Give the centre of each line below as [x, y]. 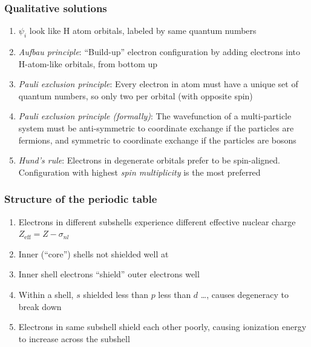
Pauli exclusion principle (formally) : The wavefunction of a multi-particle [155, 116]
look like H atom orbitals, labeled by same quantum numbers [143, 31]
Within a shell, [46, 294]
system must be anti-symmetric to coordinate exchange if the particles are [156, 127]
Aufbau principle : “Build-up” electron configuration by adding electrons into [159, 52]
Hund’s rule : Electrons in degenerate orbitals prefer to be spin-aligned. [149, 160]
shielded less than [116, 294]
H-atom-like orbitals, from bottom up [88, 63]
